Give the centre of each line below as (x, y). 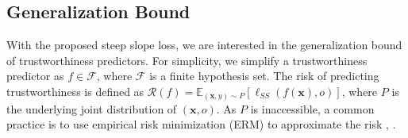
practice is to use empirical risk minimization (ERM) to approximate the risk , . (201, 124)
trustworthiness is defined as (75, 91)
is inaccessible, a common (312, 108)
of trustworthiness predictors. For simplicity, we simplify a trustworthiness (187, 60)
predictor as (35, 76)
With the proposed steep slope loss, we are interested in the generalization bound (204, 45)
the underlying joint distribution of (92, 108)
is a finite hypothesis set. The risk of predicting (264, 76)
